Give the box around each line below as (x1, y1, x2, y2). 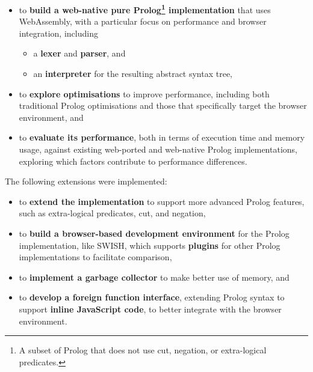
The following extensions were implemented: (5, 175, 167, 188)
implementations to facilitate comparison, (19, 251, 172, 263)
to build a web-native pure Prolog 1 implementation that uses (19, 2, 271, 16)
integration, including (19, 26, 98, 39)
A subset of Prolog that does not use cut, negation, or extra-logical (19, 344, 267, 356)
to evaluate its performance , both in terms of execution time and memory (19, 131, 305, 144)
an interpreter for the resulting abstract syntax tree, (33, 67, 233, 80)
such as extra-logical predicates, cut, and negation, (19, 207, 206, 219)
